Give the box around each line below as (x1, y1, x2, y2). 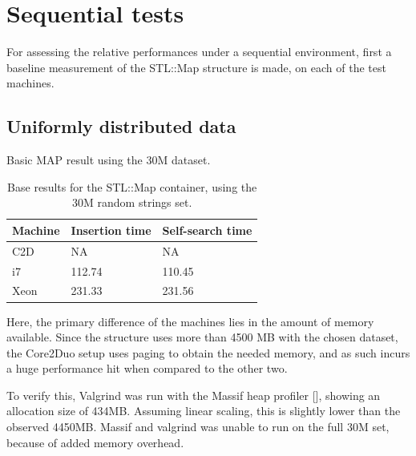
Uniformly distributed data (6, 114, 236, 139)
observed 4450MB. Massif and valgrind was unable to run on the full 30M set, (6, 418, 390, 435)
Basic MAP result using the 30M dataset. (6, 151, 211, 168)
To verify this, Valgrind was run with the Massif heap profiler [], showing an (6, 386, 381, 403)
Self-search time (162, 221, 252, 238)
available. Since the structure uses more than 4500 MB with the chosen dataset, (6, 329, 398, 345)
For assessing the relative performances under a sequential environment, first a (6, 43, 392, 60)
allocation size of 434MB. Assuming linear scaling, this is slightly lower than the (6, 402, 401, 419)
